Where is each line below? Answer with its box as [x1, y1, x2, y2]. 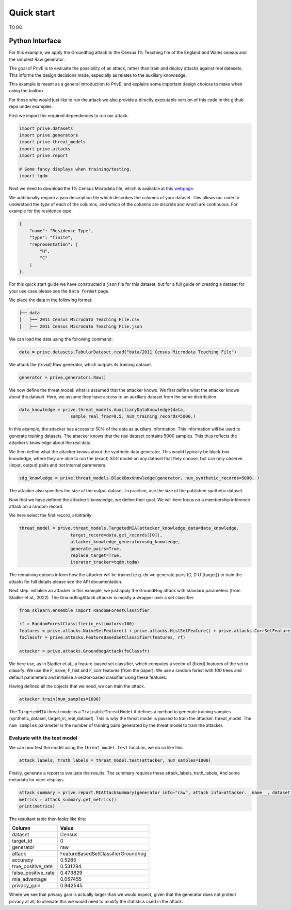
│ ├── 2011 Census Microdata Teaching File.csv [19, 317, 140, 323]
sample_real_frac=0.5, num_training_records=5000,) [70, 413, 196, 419]
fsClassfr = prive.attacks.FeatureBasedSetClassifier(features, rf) [19, 635, 186, 640]
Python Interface [9, 37, 62, 45]
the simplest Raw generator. [9, 56, 65, 62]
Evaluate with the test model [9, 734, 78, 741]
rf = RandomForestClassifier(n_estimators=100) [19, 621, 134, 627]
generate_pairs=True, [70, 546, 122, 551]
